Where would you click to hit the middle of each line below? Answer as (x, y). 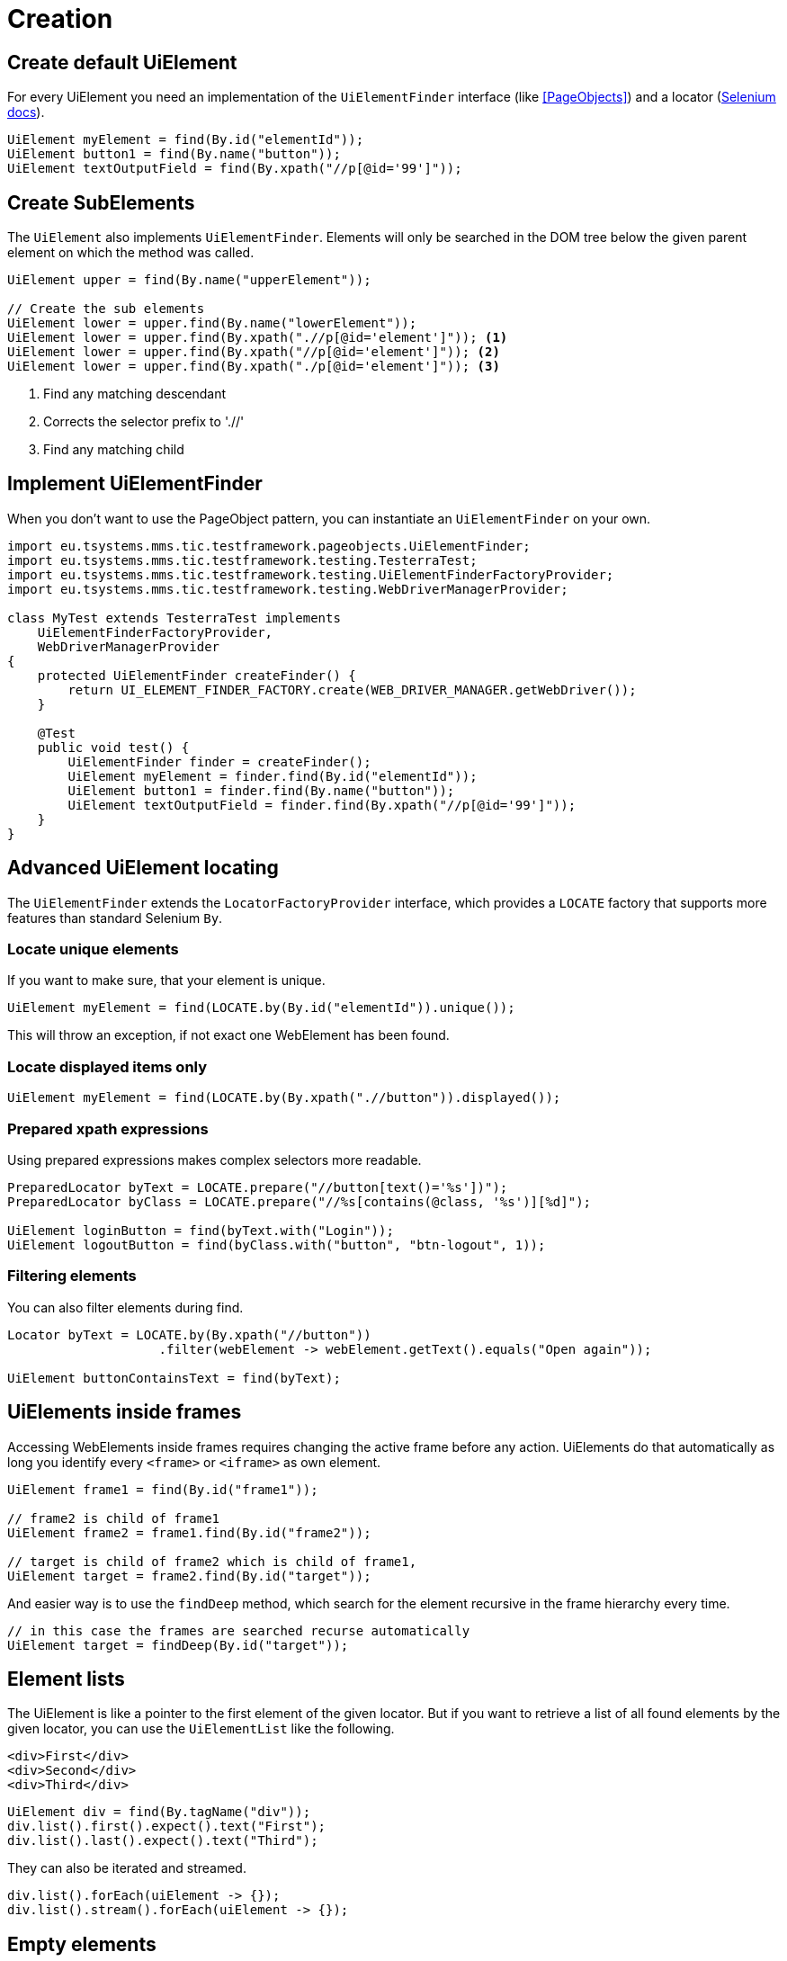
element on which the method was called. (131, 253)
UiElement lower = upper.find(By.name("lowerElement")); (212, 323)
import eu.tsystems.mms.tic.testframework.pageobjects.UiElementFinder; (269, 546)
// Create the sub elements (106, 309)
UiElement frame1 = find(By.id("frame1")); (163, 1489)
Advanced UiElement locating (143, 868)
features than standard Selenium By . (115, 918)
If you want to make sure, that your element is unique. (166, 980)
